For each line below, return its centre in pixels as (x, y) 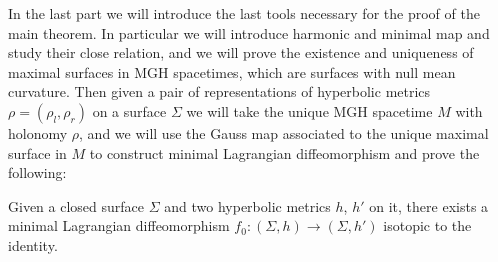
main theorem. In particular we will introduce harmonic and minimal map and (249, 32)
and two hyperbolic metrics (247, 205)
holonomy (38, 132)
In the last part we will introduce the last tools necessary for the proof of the (244, 13)
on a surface (129, 110)
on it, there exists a (429, 205)
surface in (37, 152)
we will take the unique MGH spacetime (309, 110)
